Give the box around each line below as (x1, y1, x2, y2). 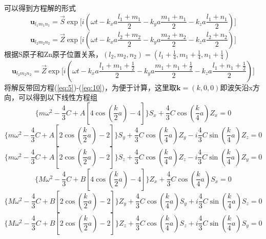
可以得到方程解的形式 (4, 3, 76, 13)
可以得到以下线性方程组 (18, 92, 97, 103)
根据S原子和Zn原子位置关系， (4, 48, 103, 59)
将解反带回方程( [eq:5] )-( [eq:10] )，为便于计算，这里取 (4, 82, 177, 92)
